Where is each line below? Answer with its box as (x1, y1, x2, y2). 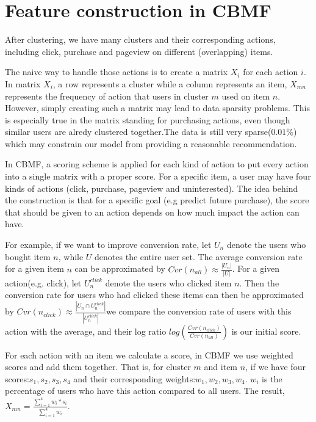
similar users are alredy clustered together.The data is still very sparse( (5, 125, 271, 138)
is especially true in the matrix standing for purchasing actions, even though (5, 113, 290, 126)
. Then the (239, 276, 279, 289)
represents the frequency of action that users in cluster (5, 89, 209, 102)
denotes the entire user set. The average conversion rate (95, 250, 303, 263)
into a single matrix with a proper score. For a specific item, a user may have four (5, 170, 311, 183)
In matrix (5, 77, 41, 90)
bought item (5, 250, 51, 263)
